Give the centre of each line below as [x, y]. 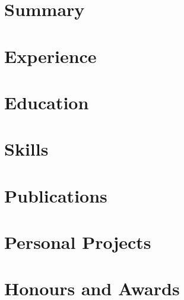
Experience [50, 56]
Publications [56, 195]
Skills [26, 149]
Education [47, 102]
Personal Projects [78, 242]
